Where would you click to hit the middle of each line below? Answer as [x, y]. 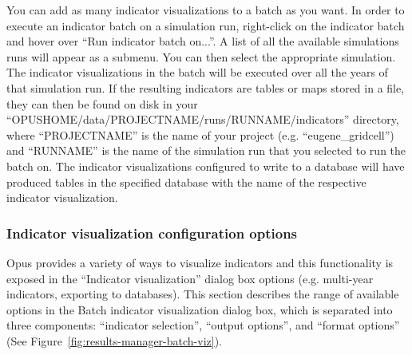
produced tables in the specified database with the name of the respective [186, 181]
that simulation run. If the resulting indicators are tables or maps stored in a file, [206, 87]
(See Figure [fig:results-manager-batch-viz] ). [114, 340]
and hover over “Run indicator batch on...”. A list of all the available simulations [203, 41]
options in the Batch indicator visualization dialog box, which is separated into [200, 309]
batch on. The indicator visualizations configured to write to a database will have [206, 166]
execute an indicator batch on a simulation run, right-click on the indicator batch [206, 25]
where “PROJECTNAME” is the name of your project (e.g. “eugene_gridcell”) [200, 134]
